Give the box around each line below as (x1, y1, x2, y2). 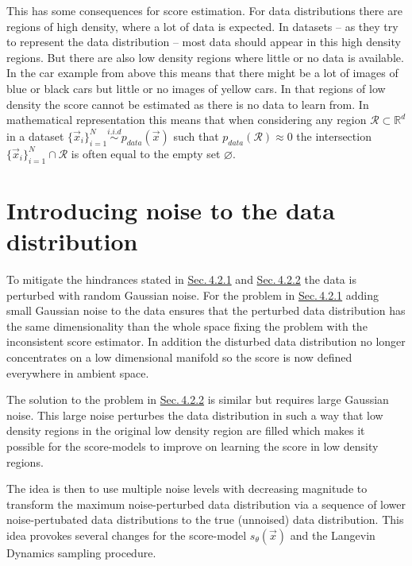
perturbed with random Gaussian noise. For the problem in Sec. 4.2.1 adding (6, 286, 379, 303)
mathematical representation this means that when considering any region (6, 111, 367, 128)
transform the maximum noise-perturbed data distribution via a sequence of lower (6, 495, 406, 512)
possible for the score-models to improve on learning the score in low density (6, 438, 379, 455)
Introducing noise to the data (6, 193, 335, 226)
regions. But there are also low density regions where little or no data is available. (6, 48, 404, 65)
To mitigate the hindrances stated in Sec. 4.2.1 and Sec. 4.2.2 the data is (6, 271, 356, 288)
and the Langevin (290, 526, 375, 543)
